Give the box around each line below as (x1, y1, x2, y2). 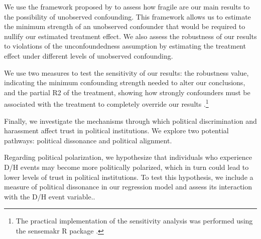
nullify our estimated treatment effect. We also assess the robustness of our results (4, 31, 257, 41)
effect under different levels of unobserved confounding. (4, 50, 173, 61)
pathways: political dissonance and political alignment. (4, 135, 172, 145)
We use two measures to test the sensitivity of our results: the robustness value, (4, 67, 249, 78)
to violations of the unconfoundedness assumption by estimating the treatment (4, 41, 246, 51)
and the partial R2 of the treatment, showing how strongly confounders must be (4, 87, 250, 97)
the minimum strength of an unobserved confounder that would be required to (4, 21, 245, 32)
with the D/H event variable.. (4, 191, 95, 201)
